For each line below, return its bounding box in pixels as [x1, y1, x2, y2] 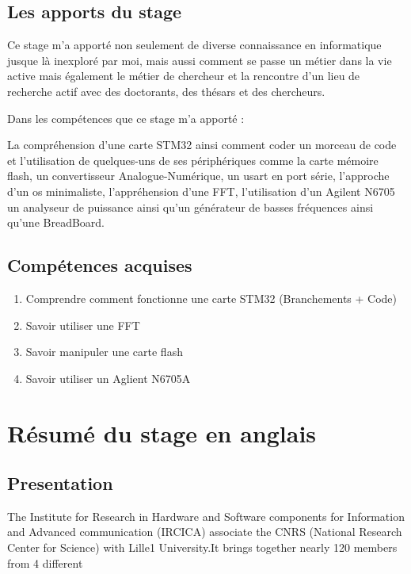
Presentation [7, 471, 113, 496]
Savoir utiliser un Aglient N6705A [25, 369, 191, 386]
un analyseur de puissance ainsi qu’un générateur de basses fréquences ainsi [7, 198, 374, 215]
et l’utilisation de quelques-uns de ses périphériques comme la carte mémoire [7, 151, 379, 168]
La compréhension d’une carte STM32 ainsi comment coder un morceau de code [7, 136, 397, 153]
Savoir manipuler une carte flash [25, 343, 183, 360]
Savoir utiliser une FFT [25, 316, 140, 333]
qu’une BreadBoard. [7, 214, 105, 231]
